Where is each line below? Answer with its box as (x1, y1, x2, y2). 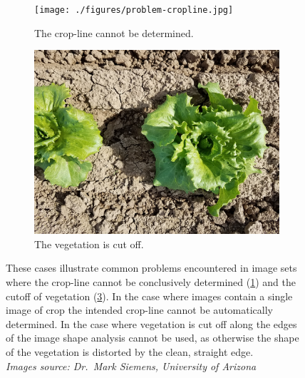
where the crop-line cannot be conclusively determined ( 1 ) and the (6, 275, 296, 290)
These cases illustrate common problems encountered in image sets (6, 260, 297, 275)
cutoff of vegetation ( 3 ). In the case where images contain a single (6, 288, 293, 303)
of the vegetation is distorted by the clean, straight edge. (6, 344, 254, 359)
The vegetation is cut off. (34, 236, 144, 251)
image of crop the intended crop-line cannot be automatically (6, 302, 273, 317)
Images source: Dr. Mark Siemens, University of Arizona (6, 358, 257, 373)
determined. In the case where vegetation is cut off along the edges (6, 316, 297, 331)
